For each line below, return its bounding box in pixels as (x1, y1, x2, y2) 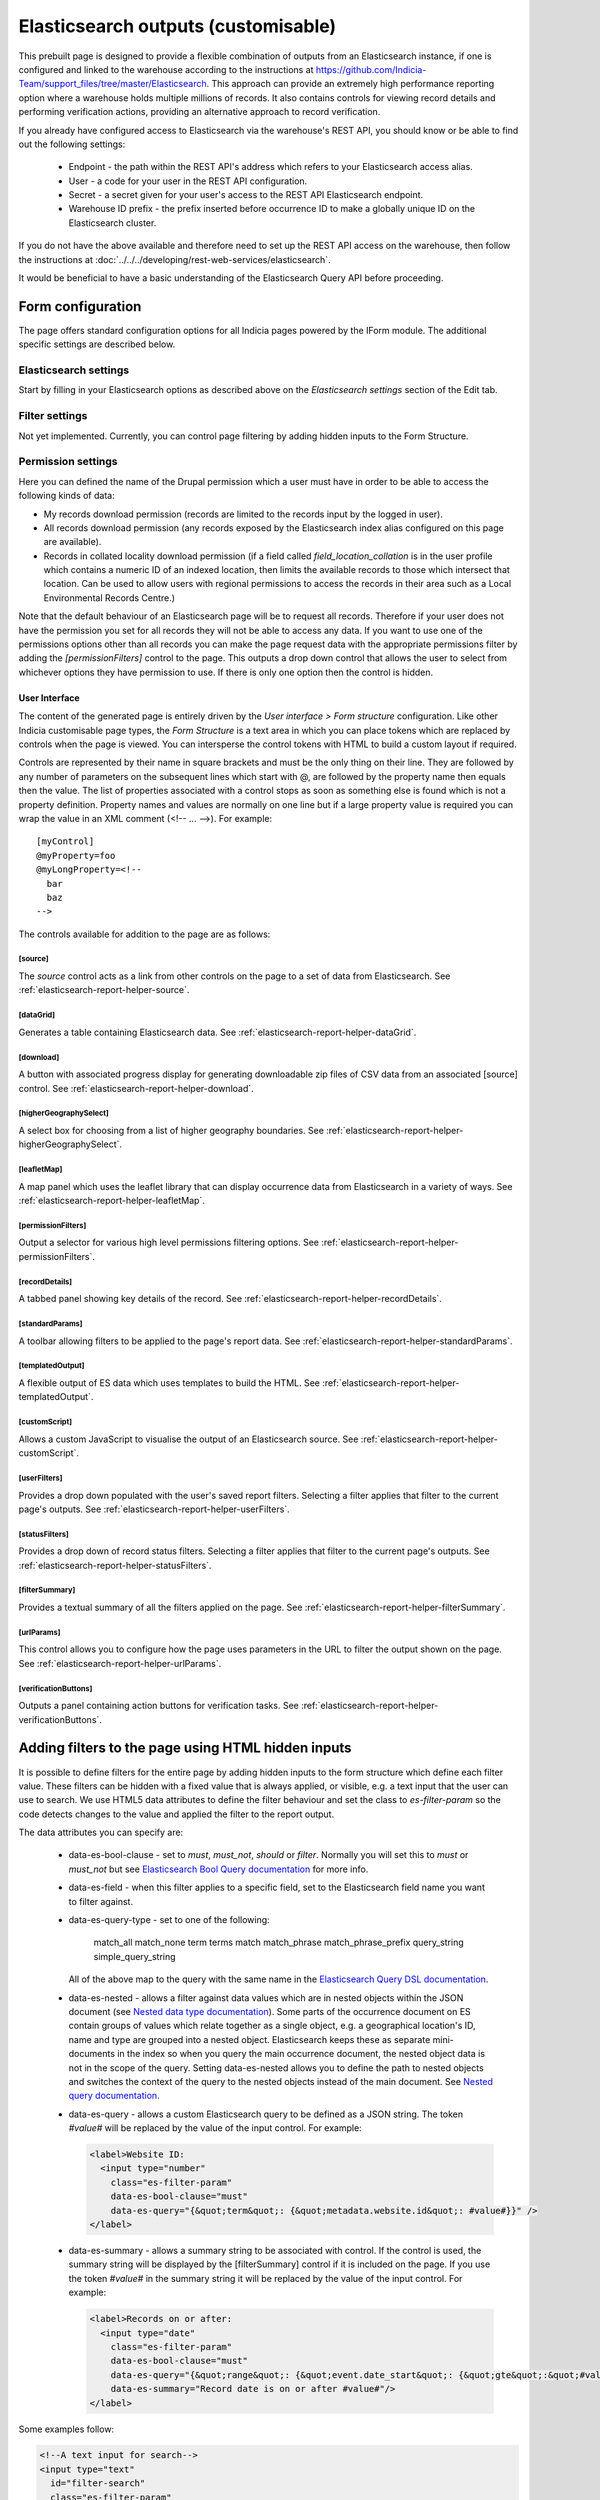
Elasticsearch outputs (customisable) (18, 15, 337, 37)
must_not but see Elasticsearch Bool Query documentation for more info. (68, 1863, 369, 1875)
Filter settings (18, 409, 88, 423)
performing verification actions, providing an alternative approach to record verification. (18, 106, 381, 118)
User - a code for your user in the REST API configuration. (68, 175, 308, 187)
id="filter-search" (50, 2478, 146, 2489)
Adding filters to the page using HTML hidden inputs (18, 1740, 352, 1757)
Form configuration (18, 298, 142, 315)
